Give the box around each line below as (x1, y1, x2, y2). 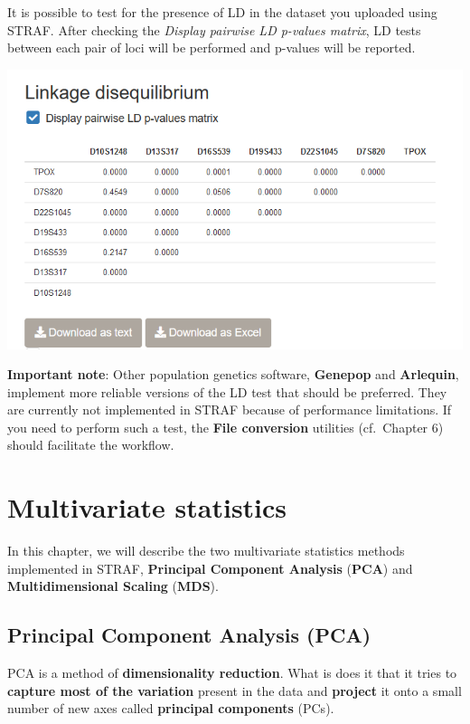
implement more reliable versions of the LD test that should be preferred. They (7, 382, 447, 401)
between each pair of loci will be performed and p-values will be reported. (7, 38, 416, 57)
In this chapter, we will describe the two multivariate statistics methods (7, 541, 405, 560)
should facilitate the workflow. (7, 435, 174, 454)
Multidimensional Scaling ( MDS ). (7, 576, 219, 595)
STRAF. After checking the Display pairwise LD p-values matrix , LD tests (7, 20, 421, 39)
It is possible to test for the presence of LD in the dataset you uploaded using (7, 3, 437, 21)
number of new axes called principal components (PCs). (7, 699, 334, 718)
